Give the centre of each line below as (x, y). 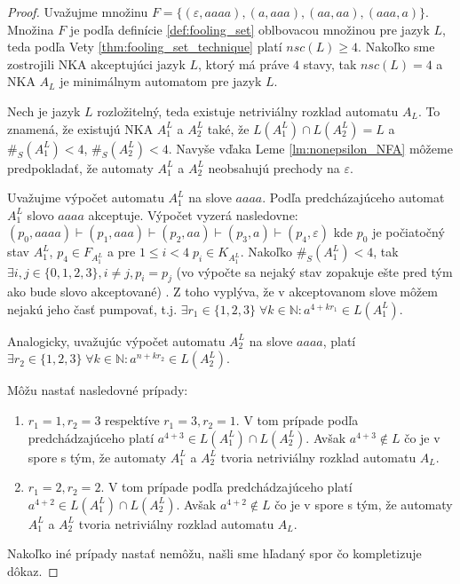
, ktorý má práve (244, 63)
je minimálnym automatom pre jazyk (161, 81)
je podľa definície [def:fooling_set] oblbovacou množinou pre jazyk (250, 29)
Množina (31, 29)
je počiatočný (408, 232)
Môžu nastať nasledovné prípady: (98, 390)
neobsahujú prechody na (274, 167)
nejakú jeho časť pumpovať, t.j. (92, 308)
